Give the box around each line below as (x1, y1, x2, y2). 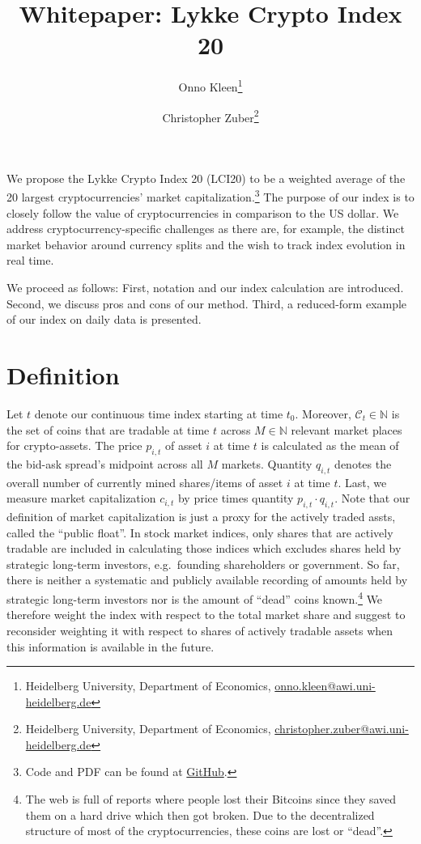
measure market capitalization (6, 490, 156, 507)
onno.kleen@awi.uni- (274, 677, 376, 694)
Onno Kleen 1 (178, 76, 243, 95)
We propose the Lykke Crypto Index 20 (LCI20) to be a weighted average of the (6, 169, 406, 186)
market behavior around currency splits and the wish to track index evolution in (6, 235, 406, 252)
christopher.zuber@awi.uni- (274, 720, 409, 737)
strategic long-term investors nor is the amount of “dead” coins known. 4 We (6, 588, 383, 607)
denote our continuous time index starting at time (34, 405, 283, 422)
